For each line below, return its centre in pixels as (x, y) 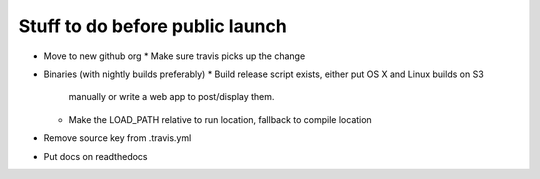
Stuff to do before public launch (152, 26)
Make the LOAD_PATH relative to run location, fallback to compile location (220, 119)
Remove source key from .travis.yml (117, 138)
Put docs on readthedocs (95, 156)
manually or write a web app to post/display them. (171, 97)
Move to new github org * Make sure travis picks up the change (174, 56)
